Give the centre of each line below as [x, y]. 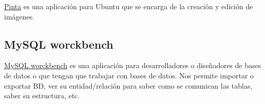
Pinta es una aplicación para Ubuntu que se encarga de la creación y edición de [129, 6]
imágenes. [19, 16]
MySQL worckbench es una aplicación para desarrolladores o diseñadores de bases [133, 65]
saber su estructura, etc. [42, 96]
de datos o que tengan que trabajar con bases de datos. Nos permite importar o [129, 75]
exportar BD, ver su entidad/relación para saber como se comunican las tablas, [128, 85]
